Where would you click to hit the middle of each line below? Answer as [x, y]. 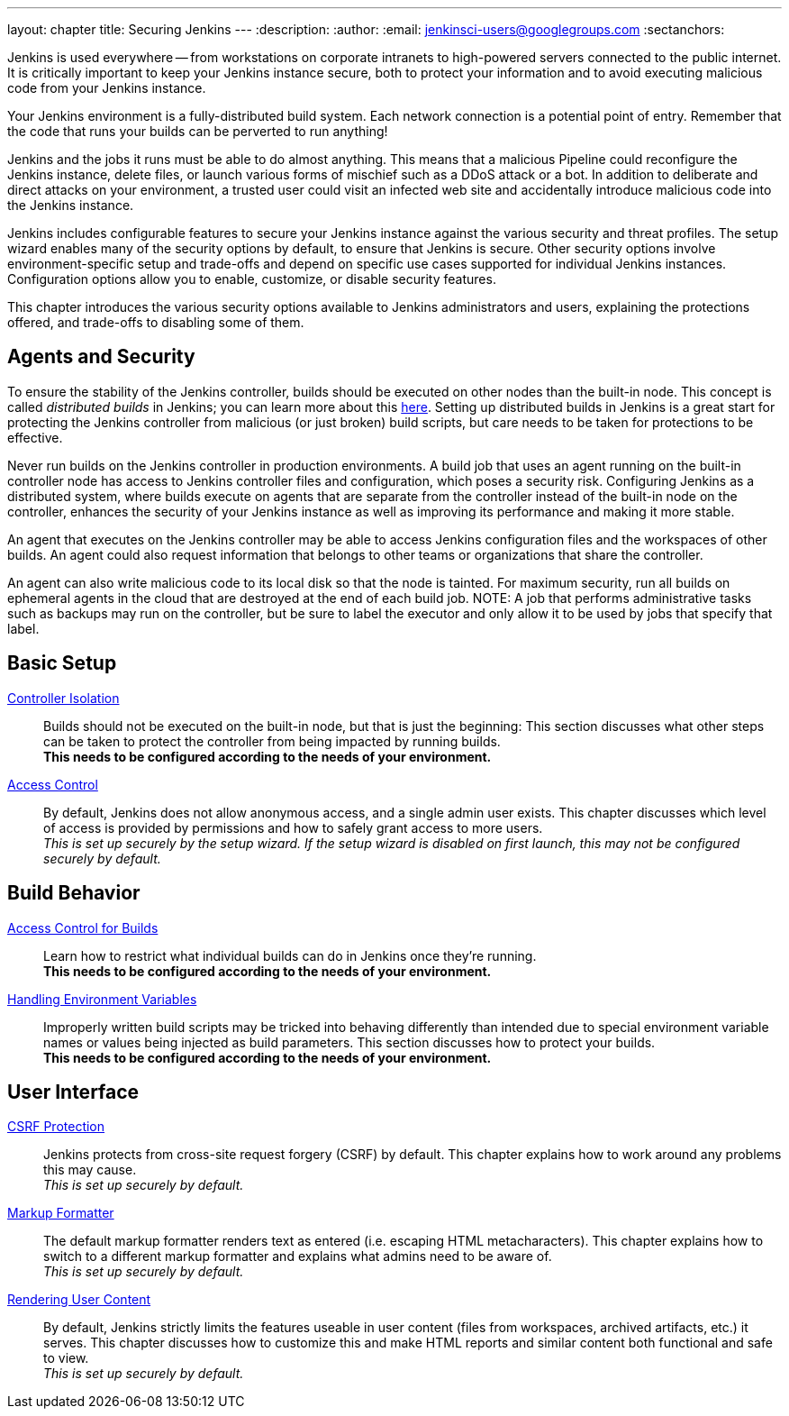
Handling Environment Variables [102, 999]
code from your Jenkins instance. [107, 88]
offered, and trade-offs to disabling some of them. [156, 322]
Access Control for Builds [83, 927]
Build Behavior [74, 893]
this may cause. [90, 1170]
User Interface [73, 1092]
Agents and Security [101, 357]
